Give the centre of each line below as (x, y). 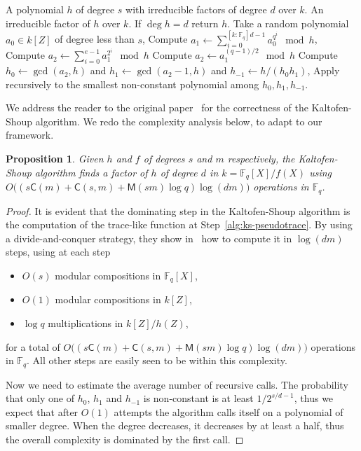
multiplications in (86, 322)
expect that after (42, 411)
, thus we (314, 398)
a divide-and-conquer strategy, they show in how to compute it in (149, 238)
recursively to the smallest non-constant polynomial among (132, 84)
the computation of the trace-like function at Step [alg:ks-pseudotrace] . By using (179, 224)
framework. (30, 135)
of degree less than (95, 39)
